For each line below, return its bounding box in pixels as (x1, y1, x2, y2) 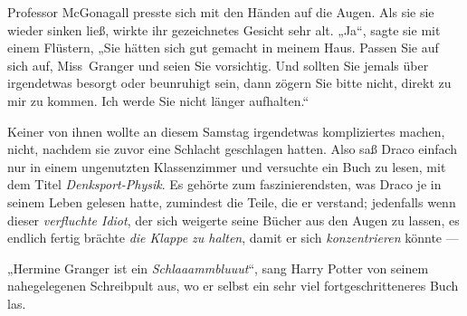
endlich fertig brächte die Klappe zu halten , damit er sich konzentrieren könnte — (7, 228, 459, 247)
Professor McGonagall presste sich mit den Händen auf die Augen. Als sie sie (7, 3, 434, 21)
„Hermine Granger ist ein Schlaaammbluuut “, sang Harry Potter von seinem (7, 258, 429, 277)
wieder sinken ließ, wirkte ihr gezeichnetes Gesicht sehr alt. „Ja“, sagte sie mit (7, 20, 441, 39)
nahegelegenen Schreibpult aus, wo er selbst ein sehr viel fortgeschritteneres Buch (7, 276, 459, 295)
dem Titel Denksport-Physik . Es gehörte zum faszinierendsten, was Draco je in (7, 175, 442, 194)
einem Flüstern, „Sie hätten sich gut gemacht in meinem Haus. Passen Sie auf (7, 38, 439, 57)
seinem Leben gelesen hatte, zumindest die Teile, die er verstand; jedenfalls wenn (7, 192, 456, 211)
